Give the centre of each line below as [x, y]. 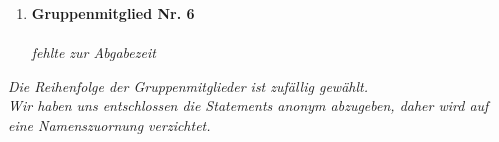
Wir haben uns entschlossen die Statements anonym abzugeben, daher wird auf [248, 105]
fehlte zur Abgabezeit [93, 52]
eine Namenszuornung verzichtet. [109, 124]
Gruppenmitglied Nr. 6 [113, 13]
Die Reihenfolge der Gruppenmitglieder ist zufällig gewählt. [188, 85]
